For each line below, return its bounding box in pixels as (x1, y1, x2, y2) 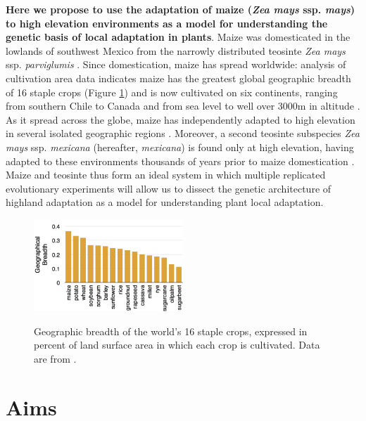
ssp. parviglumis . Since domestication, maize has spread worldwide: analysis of (6, 57, 346, 72)
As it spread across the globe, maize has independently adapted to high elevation (6, 112, 355, 127)
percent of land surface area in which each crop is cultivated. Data (34, 337, 320, 352)
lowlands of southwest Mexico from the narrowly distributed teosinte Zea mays (6, 43, 346, 58)
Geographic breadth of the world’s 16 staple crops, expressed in (34, 323, 308, 338)
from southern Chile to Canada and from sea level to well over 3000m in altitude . (6, 98, 360, 113)
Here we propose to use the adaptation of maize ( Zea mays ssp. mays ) (6, 2, 355, 16)
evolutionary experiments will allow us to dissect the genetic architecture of (6, 181, 332, 195)
